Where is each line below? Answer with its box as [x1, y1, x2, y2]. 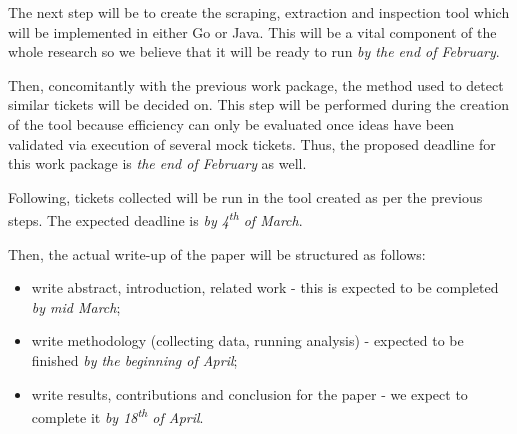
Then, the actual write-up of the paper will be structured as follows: [8, 243, 426, 264]
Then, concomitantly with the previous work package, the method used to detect [8, 74, 504, 95]
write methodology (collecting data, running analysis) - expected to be [31, 330, 464, 351]
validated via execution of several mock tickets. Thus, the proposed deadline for [8, 133, 496, 154]
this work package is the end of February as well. [8, 153, 307, 174]
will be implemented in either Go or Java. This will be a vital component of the [8, 21, 497, 42]
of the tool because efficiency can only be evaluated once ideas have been [8, 113, 455, 134]
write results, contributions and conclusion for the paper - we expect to [31, 383, 468, 404]
